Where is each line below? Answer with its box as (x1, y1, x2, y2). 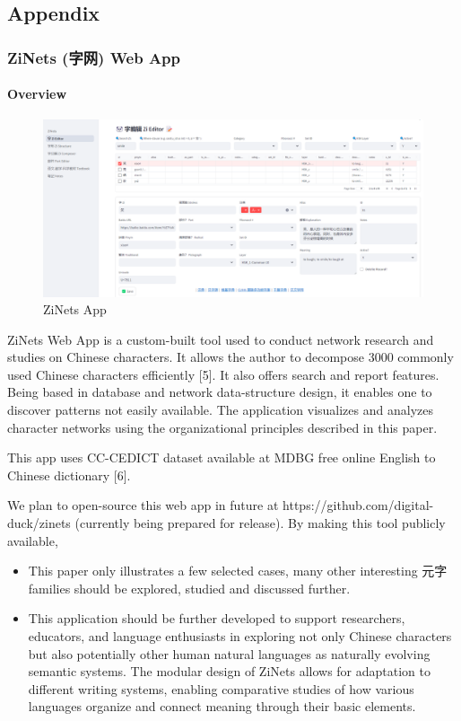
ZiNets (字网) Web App (7, 46, 181, 68)
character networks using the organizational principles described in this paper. (7, 418, 438, 436)
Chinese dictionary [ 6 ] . (7, 465, 131, 484)
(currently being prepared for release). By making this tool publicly (74, 514, 446, 532)
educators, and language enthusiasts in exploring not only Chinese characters (28, 627, 452, 646)
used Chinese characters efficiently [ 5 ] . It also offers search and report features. (7, 365, 439, 383)
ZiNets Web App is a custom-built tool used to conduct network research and (7, 330, 434, 348)
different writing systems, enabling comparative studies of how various (28, 679, 414, 698)
